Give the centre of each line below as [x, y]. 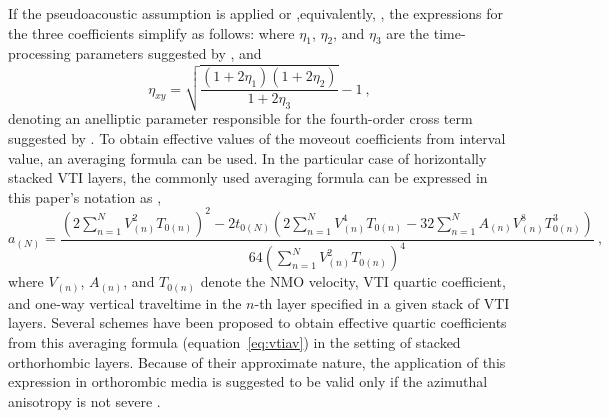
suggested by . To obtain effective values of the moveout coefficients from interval [257, 138]
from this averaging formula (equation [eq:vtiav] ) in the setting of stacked [234, 342]
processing [39, 53]
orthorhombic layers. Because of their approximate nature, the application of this [257, 361]
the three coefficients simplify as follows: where [151, 32]
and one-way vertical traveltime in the [125, 302]
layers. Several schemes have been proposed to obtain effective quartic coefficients [257, 322]
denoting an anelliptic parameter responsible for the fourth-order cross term [240, 118]
